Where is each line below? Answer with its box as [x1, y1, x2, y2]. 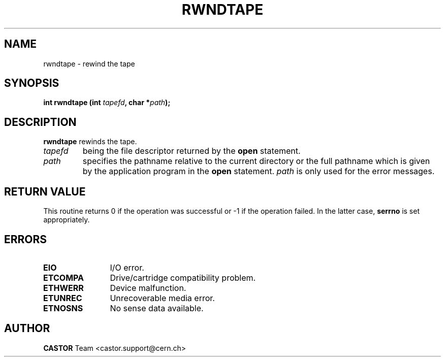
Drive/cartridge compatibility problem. [110, 272, 256, 283]
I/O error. [110, 262, 144, 273]
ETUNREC [43, 292, 82, 303]
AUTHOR [4, 322, 50, 335]
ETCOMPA [43, 272, 84, 283]
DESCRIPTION [4, 115, 77, 128]
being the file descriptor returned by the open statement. [82, 146, 301, 156]
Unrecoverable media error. [110, 292, 215, 303]
